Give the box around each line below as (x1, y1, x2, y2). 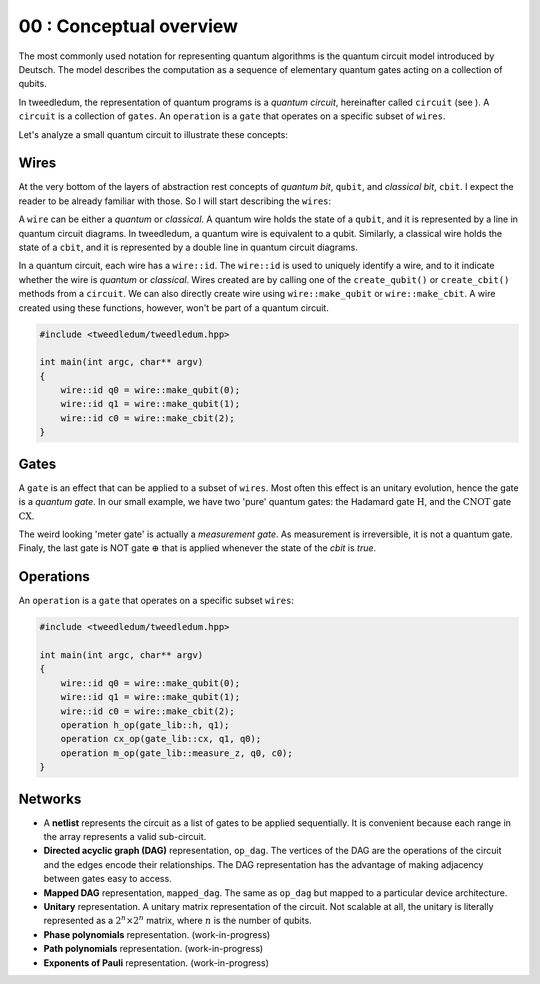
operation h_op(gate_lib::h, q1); (60, 719, 230, 730)
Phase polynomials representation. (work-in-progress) (43, 928, 271, 940)
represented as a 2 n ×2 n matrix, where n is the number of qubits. (43, 913, 312, 927)
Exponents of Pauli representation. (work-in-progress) (43, 956, 270, 969)
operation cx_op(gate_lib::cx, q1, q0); (60, 733, 262, 745)
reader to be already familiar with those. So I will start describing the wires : (18, 195, 332, 207)
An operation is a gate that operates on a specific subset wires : (18, 595, 295, 607)
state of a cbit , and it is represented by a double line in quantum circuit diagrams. (18, 241, 359, 253)
